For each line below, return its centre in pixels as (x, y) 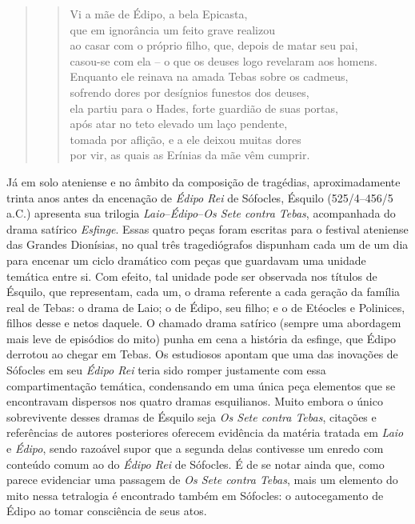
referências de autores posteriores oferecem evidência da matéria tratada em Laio (205, 432)
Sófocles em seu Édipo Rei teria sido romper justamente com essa (166, 370)
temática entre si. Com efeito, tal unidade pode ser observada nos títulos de (192, 276)
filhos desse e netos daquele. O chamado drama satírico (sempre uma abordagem (204, 323)
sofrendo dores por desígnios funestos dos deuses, (190, 92)
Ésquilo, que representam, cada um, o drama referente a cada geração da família (204, 292)
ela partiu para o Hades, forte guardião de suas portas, (204, 108)
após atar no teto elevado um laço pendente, (179, 124)
